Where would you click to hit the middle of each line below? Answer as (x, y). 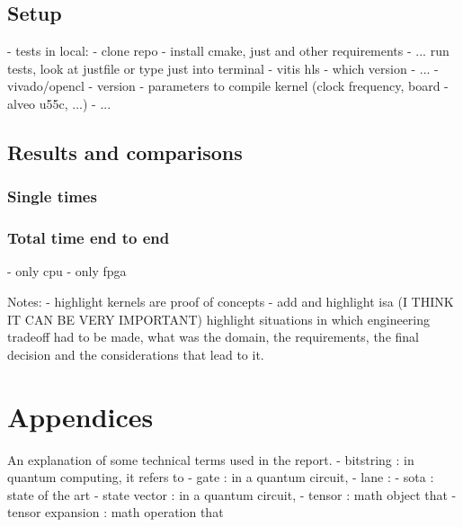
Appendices (80, 416)
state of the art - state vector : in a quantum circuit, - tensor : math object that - (232, 494)
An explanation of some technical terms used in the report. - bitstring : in (211, 459)
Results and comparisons (125, 152)
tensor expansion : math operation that (116, 512)
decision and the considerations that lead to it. (136, 354)
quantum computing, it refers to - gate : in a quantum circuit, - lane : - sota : (221, 477)
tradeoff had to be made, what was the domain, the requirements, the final (213, 337)
